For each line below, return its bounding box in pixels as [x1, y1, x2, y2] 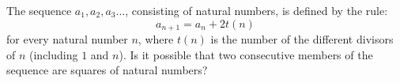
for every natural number [6, 31, 128, 47]
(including [29, 46, 78, 62]
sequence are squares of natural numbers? [6, 62, 208, 78]
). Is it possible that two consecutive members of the [119, 46, 373, 62]
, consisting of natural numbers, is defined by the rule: [125, 2, 388, 18]
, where [138, 31, 174, 47]
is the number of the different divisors [210, 31, 394, 47]
